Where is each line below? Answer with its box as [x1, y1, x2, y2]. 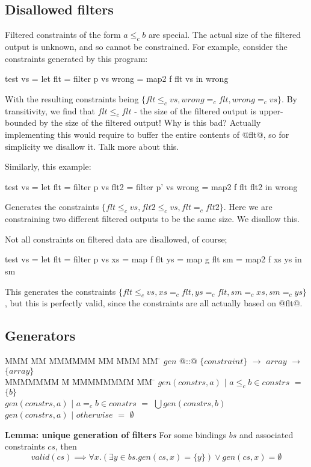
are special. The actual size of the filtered [149, 28, 301, 41]
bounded [5, 116, 37, 129]
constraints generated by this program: [5, 52, 148, 64]
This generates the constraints [5, 285, 116, 297]
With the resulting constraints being [5, 92, 139, 105]
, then [55, 440, 77, 453]
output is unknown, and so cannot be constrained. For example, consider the [5, 40, 288, 52]
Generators [5, 326, 76, 345]
